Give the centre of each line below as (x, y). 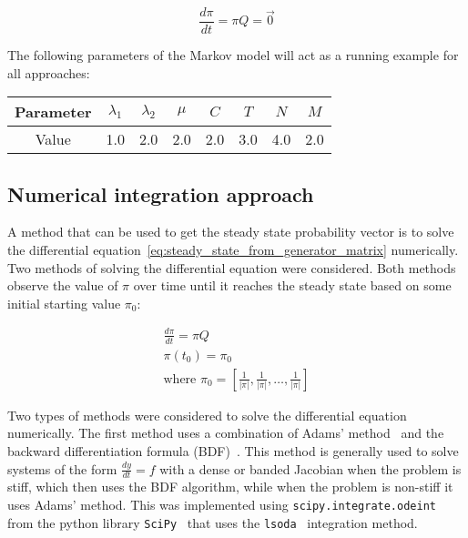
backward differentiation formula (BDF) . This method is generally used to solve (233, 451)
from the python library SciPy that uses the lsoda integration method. (213, 522)
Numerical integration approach (161, 193)
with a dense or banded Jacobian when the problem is (310, 468)
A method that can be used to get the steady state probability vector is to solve (231, 232)
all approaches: (49, 72)
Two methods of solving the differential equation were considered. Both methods (232, 267)
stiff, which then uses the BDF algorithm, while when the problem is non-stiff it (230, 487)
